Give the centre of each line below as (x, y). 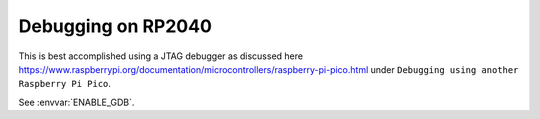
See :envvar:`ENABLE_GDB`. (76, 102)
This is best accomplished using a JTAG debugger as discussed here (161, 56)
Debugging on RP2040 (115, 26)
